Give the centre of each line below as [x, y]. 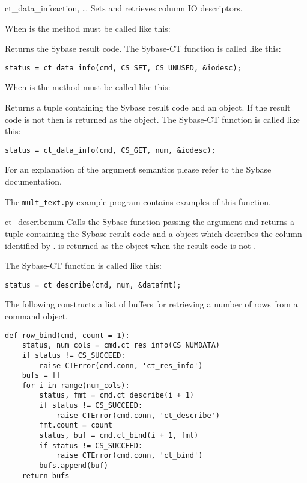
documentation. [33, 181]
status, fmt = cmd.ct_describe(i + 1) [117, 395]
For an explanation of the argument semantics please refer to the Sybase [138, 169]
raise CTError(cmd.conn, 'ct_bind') [129, 456]
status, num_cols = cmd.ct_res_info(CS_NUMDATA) [121, 346]
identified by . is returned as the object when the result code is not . [131, 245]
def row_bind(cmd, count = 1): [67, 335]
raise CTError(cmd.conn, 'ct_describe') [138, 415]
